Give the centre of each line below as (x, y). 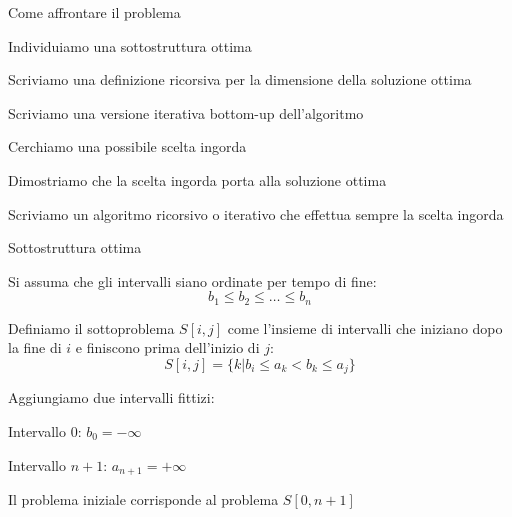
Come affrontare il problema (94, 12)
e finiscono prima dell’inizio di (167, 347)
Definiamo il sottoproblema (91, 327)
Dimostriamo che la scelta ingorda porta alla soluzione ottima (197, 179)
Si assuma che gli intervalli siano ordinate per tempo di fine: (192, 280)
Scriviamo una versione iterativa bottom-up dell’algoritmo (186, 112)
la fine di (35, 347)
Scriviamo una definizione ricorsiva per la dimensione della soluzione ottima (240, 79)
